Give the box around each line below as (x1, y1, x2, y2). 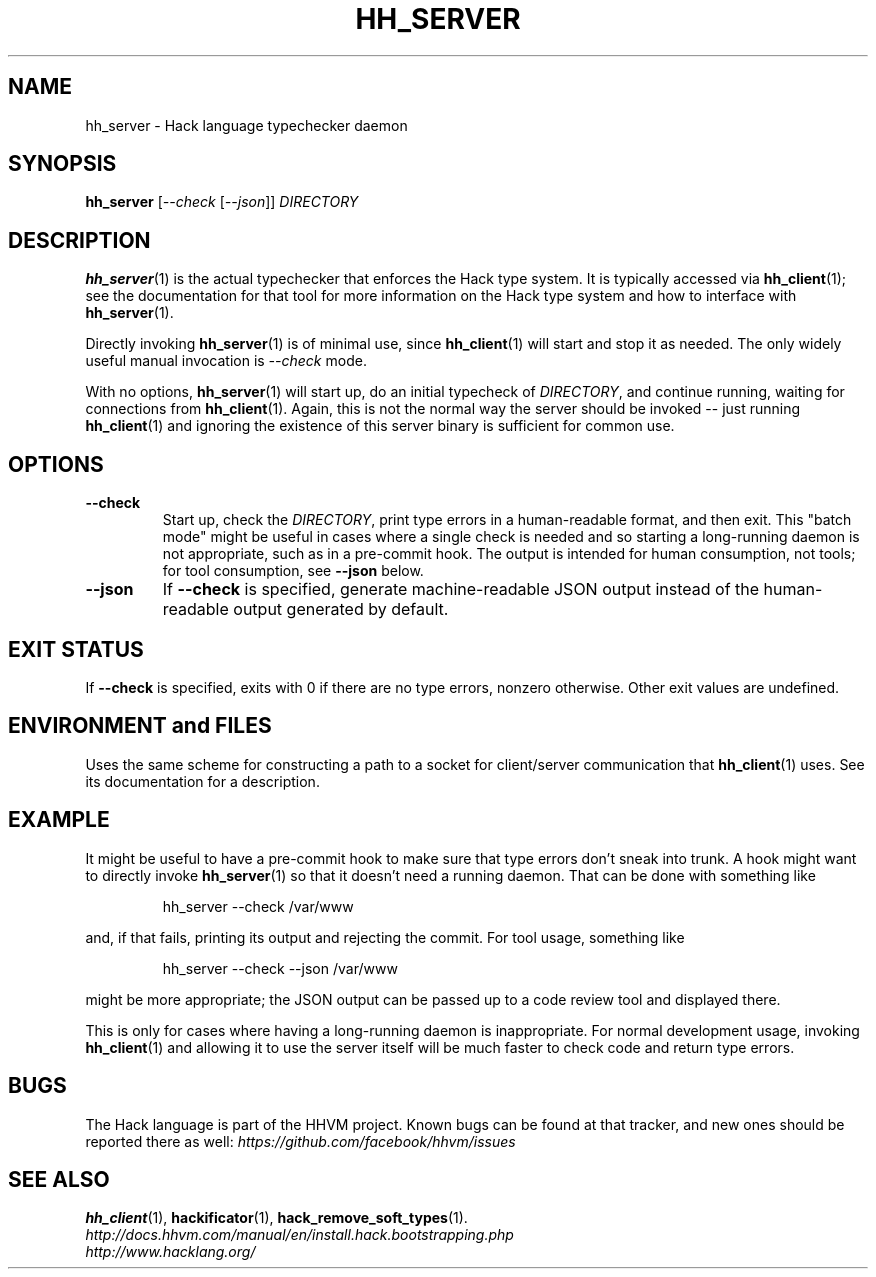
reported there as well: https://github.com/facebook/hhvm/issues (85, 1132, 516, 1150)
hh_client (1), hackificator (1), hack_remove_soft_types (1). (85, 1209, 468, 1227)
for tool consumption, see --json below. (162, 562, 424, 580)
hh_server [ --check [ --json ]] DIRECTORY (85, 193, 359, 211)
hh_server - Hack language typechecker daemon (85, 116, 408, 134)
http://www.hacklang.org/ (85, 1243, 256, 1261)
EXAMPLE (8, 807, 110, 833)
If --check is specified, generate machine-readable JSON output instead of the (162, 579, 760, 600)
